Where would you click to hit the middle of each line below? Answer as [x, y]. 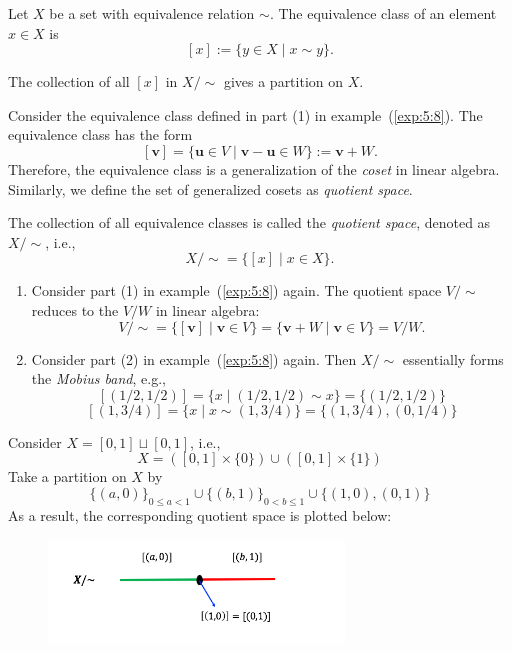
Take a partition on [67, 476]
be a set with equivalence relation [152, 13]
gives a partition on [283, 81]
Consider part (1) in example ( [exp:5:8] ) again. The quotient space [236, 290]
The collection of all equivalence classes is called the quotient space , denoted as [249, 222]
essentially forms [453, 358]
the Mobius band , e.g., [98, 378]
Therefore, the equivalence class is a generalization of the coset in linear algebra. [254, 168]
